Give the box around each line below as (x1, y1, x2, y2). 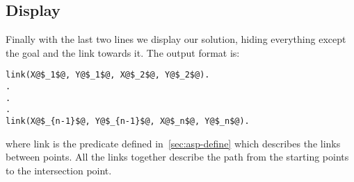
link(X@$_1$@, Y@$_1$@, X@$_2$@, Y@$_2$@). (6, 70, 210, 80)
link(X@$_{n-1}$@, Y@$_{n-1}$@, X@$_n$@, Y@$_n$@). (6, 116, 250, 127)
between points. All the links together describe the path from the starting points (6, 149, 349, 164)
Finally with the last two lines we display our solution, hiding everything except (6, 32, 346, 46)
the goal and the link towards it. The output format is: (6, 45, 240, 60)
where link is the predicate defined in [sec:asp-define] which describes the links (6, 136, 341, 150)
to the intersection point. (6, 163, 112, 177)
